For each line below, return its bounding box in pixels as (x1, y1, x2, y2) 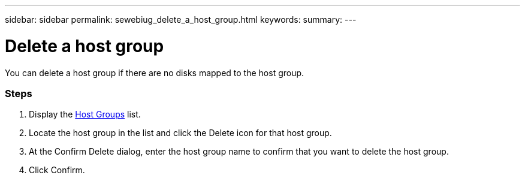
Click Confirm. (29, 165, 85, 176)
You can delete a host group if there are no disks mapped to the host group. (5, 67, 304, 78)
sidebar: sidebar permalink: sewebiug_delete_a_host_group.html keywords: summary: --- (5, 14, 357, 25)
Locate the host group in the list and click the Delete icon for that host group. (29, 128, 332, 138)
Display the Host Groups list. (29, 109, 141, 120)
